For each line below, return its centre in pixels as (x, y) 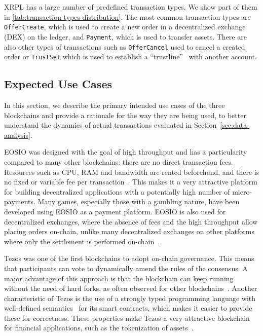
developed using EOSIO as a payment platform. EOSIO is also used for (115, 211)
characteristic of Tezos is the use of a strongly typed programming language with (130, 298)
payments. (20, 201)
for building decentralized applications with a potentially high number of (117, 191)
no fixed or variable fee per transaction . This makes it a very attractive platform (131, 182)
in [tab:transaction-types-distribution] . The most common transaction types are (127, 16)
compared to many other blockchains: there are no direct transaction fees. (119, 161)
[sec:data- (235, 125)
